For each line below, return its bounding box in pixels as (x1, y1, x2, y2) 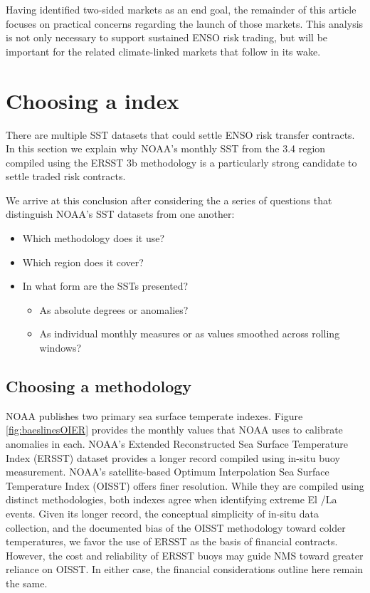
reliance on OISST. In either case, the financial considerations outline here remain (6, 562, 364, 577)
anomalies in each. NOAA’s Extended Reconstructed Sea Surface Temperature (6, 436, 349, 451)
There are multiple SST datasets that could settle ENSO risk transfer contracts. (6, 127, 355, 142)
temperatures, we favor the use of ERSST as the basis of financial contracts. (6, 534, 338, 549)
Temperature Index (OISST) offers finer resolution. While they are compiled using (6, 478, 364, 493)
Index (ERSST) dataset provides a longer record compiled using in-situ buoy (6, 450, 340, 465)
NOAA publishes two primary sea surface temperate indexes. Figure (6, 408, 303, 423)
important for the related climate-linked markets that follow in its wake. (6, 43, 321, 58)
